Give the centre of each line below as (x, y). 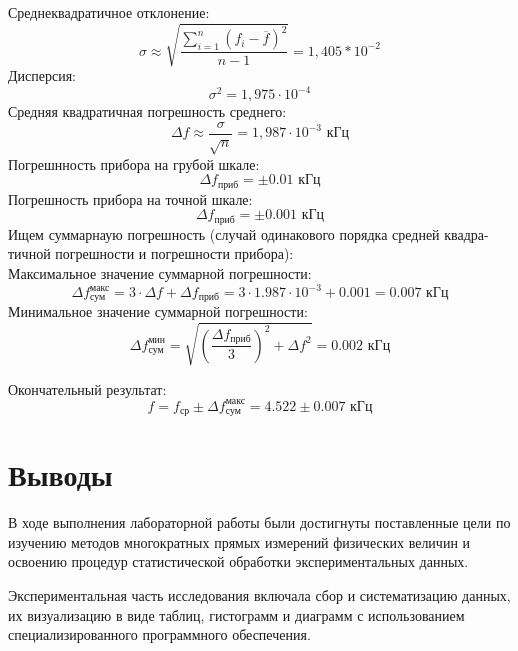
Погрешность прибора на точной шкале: (130, 198)
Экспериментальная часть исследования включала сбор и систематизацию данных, (259, 595)
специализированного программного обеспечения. (159, 634)
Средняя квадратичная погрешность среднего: (147, 111)
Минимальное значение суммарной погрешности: (158, 311)
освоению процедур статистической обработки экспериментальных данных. (238, 561)
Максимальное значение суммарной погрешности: (160, 272)
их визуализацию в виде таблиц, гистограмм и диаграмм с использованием (236, 614)
